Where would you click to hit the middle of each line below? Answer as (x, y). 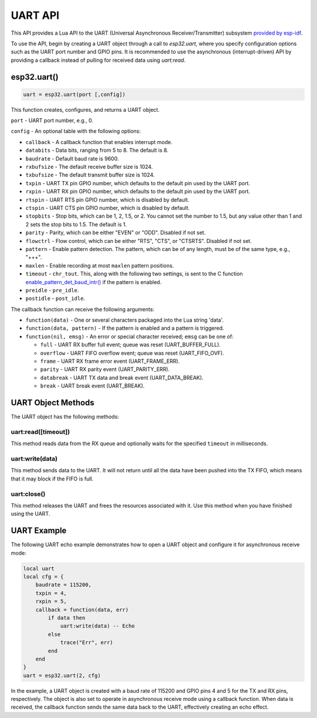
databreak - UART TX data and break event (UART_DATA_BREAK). (122, 378)
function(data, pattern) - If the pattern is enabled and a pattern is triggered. (125, 328)
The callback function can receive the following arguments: (83, 309)
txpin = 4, (51, 593)
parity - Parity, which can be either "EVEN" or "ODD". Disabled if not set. (116, 233)
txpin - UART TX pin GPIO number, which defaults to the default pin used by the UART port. (138, 183)
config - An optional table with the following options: (76, 131)
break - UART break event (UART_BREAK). (92, 386)
